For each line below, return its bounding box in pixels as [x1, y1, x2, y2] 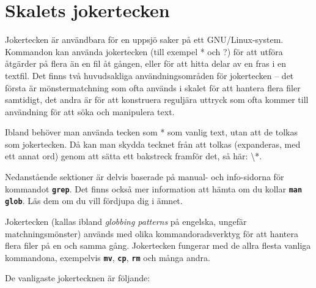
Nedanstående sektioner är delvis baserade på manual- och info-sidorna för [5, 170, 284, 183]
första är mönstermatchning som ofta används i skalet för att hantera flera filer [5, 81, 301, 94]
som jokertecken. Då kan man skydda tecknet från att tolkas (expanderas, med [5, 137, 301, 150]
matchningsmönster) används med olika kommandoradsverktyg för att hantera [5, 227, 299, 240]
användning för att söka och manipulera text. [5, 105, 175, 118]
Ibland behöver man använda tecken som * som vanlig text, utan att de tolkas [5, 126, 298, 138]
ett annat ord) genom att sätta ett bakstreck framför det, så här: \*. [5, 150, 262, 162]
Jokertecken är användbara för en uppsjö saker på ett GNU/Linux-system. [5, 33, 284, 46]
